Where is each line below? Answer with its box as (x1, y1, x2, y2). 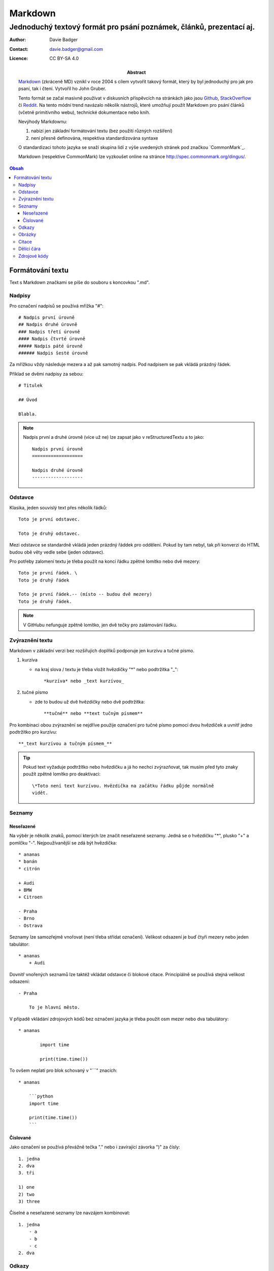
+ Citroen (18, 894, 43, 900)
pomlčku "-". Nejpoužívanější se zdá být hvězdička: (9, 839, 117, 846)
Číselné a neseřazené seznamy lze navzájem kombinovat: (9, 1210, 130, 1216)
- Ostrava (18, 923, 43, 928)
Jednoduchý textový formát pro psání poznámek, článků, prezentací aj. (9, 22, 255, 32)
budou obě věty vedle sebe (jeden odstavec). (9, 549, 105, 555)
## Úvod (18, 397, 38, 403)
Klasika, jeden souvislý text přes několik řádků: (9, 504, 108, 510)
